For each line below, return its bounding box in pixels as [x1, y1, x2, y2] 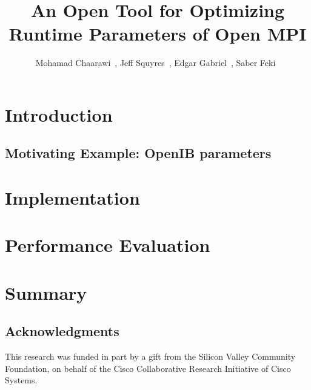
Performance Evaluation [5, 233, 210, 257]
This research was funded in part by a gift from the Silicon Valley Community [5, 350, 296, 363]
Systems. [5, 374, 38, 386]
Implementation [5, 185, 140, 210]
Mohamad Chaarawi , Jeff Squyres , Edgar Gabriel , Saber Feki [35, 56, 276, 69]
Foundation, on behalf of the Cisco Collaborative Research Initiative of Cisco [5, 362, 291, 374]
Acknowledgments [5, 322, 119, 340]
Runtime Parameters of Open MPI [8, 21, 307, 46]
